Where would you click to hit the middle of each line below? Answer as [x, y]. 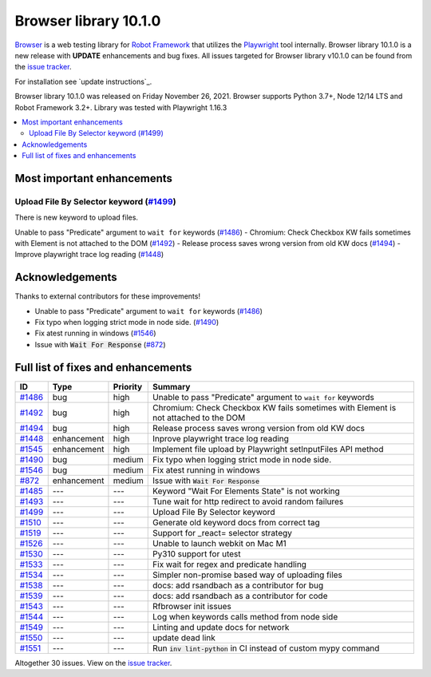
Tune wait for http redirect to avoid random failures [248, 501]
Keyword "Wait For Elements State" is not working [247, 491]
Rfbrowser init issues [192, 606]
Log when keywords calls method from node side [245, 616]
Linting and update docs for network [221, 627]
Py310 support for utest [197, 553]
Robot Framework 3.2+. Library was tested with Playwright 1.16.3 [121, 107]
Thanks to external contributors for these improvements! [108, 296]
